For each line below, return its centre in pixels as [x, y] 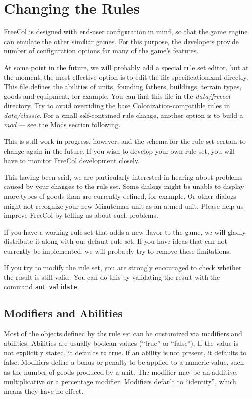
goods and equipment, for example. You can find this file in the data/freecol [117, 96]
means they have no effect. [44, 391]
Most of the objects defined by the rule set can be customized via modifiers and [123, 333]
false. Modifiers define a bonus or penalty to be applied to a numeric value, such [124, 362]
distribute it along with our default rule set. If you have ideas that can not [115, 241]
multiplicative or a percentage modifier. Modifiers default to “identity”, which [120, 381]
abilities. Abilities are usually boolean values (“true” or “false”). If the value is [121, 343]
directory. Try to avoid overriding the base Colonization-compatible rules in [117, 106]
